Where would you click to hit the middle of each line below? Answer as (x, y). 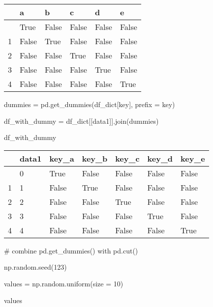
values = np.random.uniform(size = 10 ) (64, 283)
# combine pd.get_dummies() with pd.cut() (71, 250)
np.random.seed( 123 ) (35, 267)
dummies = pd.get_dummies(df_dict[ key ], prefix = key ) (90, 104)
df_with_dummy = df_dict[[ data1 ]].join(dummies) (81, 121)
